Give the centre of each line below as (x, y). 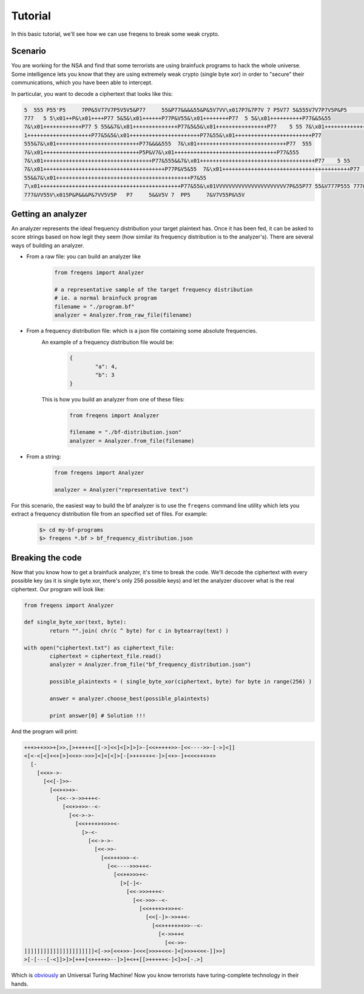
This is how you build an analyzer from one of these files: (113, 399)
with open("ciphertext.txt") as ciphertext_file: (99, 648)
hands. (20, 984)
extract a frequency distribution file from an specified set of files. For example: (110, 514)
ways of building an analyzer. (48, 245)
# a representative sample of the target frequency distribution (153, 289)
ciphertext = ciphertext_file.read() (106, 656)
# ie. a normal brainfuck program (106, 298)
